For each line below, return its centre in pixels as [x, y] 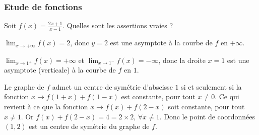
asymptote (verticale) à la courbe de [60, 70]
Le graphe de [24, 86]
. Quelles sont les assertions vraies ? [118, 25]
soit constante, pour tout [206, 107]
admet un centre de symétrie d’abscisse [112, 86]
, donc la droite [182, 60]
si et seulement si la [211, 86]
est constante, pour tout [158, 96]
